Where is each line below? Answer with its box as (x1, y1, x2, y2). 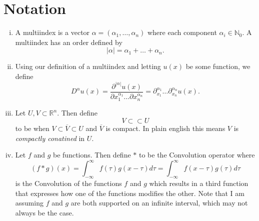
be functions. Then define (53, 149, 131, 160)
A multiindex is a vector (15, 27, 90, 37)
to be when (15, 123, 49, 133)
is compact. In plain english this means (105, 123, 225, 133)
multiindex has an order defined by (15, 36, 122, 47)
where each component (147, 27, 217, 37)
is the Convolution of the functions (15, 178, 122, 188)
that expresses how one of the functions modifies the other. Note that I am (15, 187, 244, 198)
